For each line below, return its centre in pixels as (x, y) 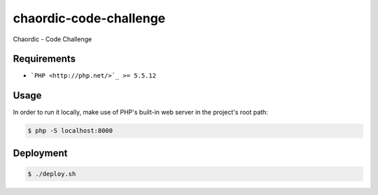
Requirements (44, 59)
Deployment (40, 153)
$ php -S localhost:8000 (70, 131)
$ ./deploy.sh (52, 174)
